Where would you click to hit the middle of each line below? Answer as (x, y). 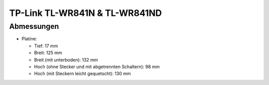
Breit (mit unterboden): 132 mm (66, 60)
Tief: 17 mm (46, 46)
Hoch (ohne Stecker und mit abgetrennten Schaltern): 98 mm (97, 67)
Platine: (29, 39)
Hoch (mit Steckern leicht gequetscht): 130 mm (83, 74)
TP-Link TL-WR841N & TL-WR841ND (85, 13)
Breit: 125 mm (48, 53)
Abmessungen (34, 26)
